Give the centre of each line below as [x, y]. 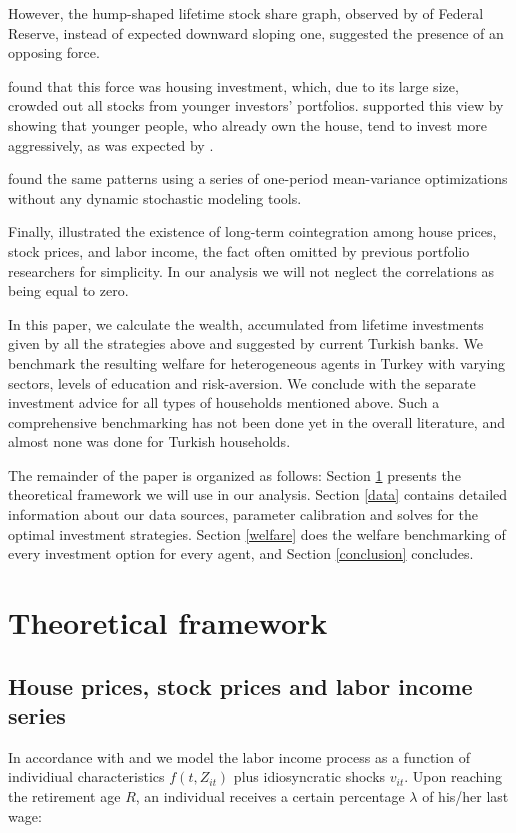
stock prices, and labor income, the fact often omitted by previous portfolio [239, 250]
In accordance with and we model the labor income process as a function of [239, 756]
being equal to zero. [68, 290]
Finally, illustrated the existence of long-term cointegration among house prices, [252, 231]
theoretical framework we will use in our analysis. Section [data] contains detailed [258, 494]
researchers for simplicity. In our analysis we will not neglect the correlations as [251, 270]
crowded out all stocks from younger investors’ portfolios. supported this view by [256, 105]
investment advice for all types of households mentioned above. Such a [224, 402]
